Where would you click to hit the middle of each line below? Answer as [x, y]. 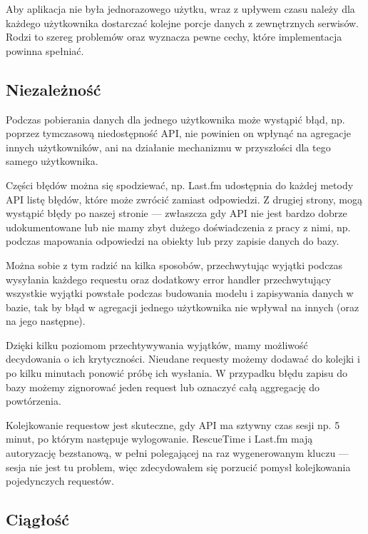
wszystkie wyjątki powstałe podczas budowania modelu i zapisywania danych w [180, 293]
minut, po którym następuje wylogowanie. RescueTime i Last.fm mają [159, 439]
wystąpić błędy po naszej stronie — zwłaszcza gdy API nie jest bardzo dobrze [177, 213]
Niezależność [53, 89]
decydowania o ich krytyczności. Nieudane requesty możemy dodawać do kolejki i [183, 359]
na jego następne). [46, 321]
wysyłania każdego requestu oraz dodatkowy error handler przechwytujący [169, 279]
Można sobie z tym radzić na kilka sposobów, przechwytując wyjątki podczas [174, 265]
